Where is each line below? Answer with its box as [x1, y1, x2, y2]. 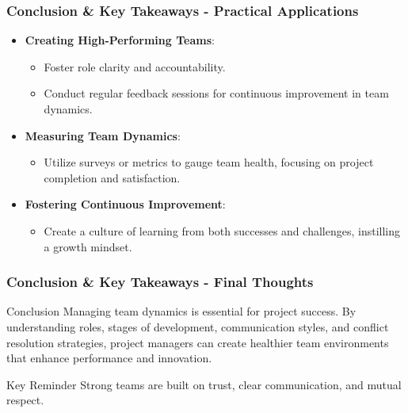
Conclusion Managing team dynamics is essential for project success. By [6, 303, 357, 319]
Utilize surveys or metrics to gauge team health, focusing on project [44, 154, 374, 170]
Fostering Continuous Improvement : [25, 196, 226, 212]
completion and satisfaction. [44, 169, 181, 185]
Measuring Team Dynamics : [25, 127, 181, 143]
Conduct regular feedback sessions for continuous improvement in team [44, 85, 389, 101]
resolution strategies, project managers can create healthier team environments [6, 334, 389, 350]
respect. [6, 392, 44, 408]
